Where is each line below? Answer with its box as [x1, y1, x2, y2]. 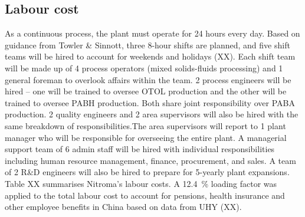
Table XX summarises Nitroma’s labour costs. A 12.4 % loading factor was [5, 177, 277, 189]
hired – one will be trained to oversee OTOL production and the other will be [5, 85, 287, 97]
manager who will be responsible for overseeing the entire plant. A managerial [5, 131, 287, 143]
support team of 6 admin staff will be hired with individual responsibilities [5, 143, 275, 155]
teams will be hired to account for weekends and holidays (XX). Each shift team [5, 50, 296, 63]
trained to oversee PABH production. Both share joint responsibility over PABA [5, 96, 295, 108]
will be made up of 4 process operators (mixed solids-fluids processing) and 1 [5, 61, 283, 74]
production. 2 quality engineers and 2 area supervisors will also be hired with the [5, 108, 299, 120]
